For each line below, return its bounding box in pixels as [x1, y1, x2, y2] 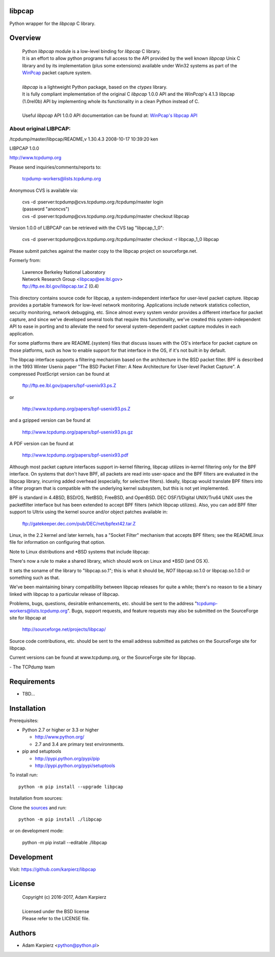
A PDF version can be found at [9, 441, 74, 447]
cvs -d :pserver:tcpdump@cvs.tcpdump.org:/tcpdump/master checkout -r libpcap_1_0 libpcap [22, 236, 219, 243]
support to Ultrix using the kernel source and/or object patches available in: [9, 509, 168, 515]
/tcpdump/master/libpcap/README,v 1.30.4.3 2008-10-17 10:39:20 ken [9, 136, 158, 142]
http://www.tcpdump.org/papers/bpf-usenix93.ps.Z [22, 405, 131, 412]
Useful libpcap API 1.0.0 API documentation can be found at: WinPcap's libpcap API [22, 112, 198, 118]
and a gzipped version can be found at [9, 417, 91, 423]
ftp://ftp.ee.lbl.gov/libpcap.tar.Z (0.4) [22, 283, 99, 290]
